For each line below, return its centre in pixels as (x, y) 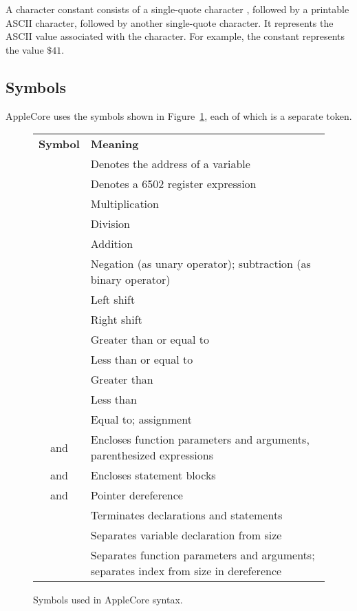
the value (25, 49)
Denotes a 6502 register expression (173, 184)
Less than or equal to (142, 360)
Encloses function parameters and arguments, (200, 439)
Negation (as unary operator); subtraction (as (201, 264)
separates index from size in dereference (186, 571)
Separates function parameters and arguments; (203, 555)
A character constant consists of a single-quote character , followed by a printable (177, 9)
